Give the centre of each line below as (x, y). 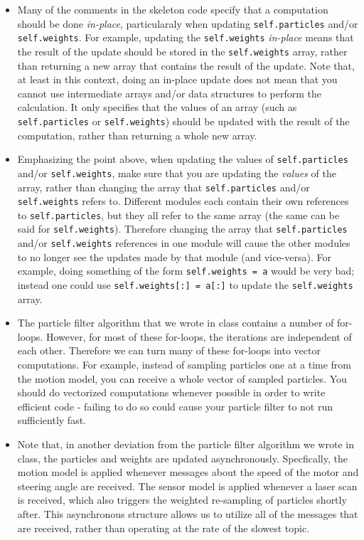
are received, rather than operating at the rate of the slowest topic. (164, 528)
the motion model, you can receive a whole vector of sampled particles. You (182, 378)
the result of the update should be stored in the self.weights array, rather (182, 51)
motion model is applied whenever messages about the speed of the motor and (188, 472)
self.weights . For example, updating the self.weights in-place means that (186, 37)
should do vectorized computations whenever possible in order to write (171, 392)
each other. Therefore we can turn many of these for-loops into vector (169, 350)
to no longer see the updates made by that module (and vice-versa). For (174, 256)
